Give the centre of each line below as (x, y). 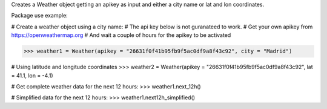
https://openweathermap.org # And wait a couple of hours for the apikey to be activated (121, 35)
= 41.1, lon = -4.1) (32, 75)
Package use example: (39, 16)
